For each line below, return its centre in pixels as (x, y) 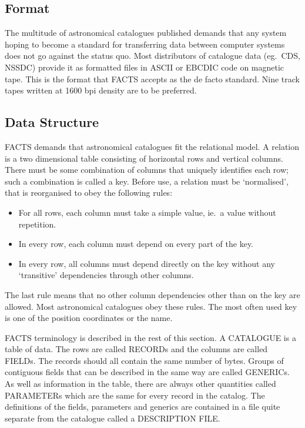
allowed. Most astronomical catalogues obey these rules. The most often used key (151, 306)
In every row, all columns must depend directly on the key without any (147, 263)
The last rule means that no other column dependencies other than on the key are (152, 294)
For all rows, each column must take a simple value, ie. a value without (147, 212)
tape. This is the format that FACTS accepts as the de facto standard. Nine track (152, 78)
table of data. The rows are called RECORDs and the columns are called (136, 349)
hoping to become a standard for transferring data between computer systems (145, 44)
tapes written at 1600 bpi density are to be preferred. (101, 90)
